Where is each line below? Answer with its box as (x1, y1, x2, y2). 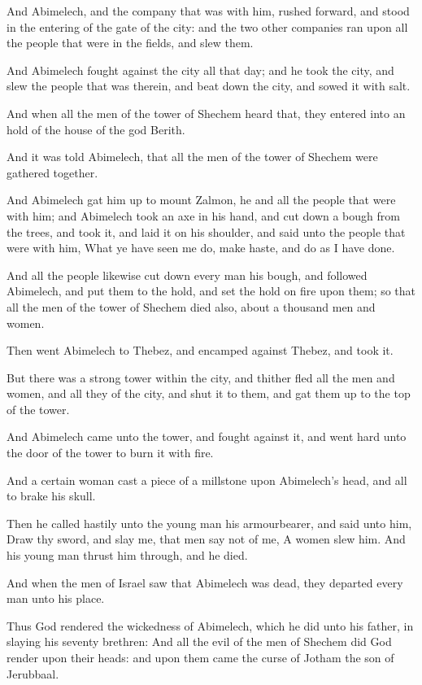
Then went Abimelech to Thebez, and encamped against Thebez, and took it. (7, 342, 394, 359)
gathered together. (7, 164, 98, 181)
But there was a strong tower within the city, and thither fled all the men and (7, 369, 395, 386)
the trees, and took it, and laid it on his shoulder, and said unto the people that (7, 223, 406, 240)
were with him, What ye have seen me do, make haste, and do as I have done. (7, 239, 395, 256)
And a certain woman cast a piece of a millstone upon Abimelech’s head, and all (7, 471, 407, 488)
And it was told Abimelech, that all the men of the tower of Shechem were (7, 148, 378, 165)
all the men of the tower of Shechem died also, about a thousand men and (7, 298, 376, 315)
